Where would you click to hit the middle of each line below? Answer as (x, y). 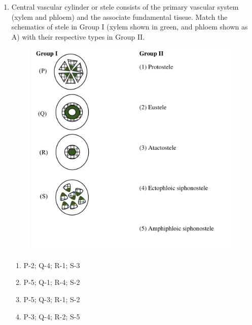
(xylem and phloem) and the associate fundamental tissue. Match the (119, 17)
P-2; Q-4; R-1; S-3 (52, 265)
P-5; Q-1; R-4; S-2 (52, 282)
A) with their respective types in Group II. (78, 36)
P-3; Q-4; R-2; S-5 (52, 316)
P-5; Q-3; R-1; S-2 (52, 299)
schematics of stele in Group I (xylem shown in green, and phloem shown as (130, 27)
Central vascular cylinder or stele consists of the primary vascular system (125, 7)
